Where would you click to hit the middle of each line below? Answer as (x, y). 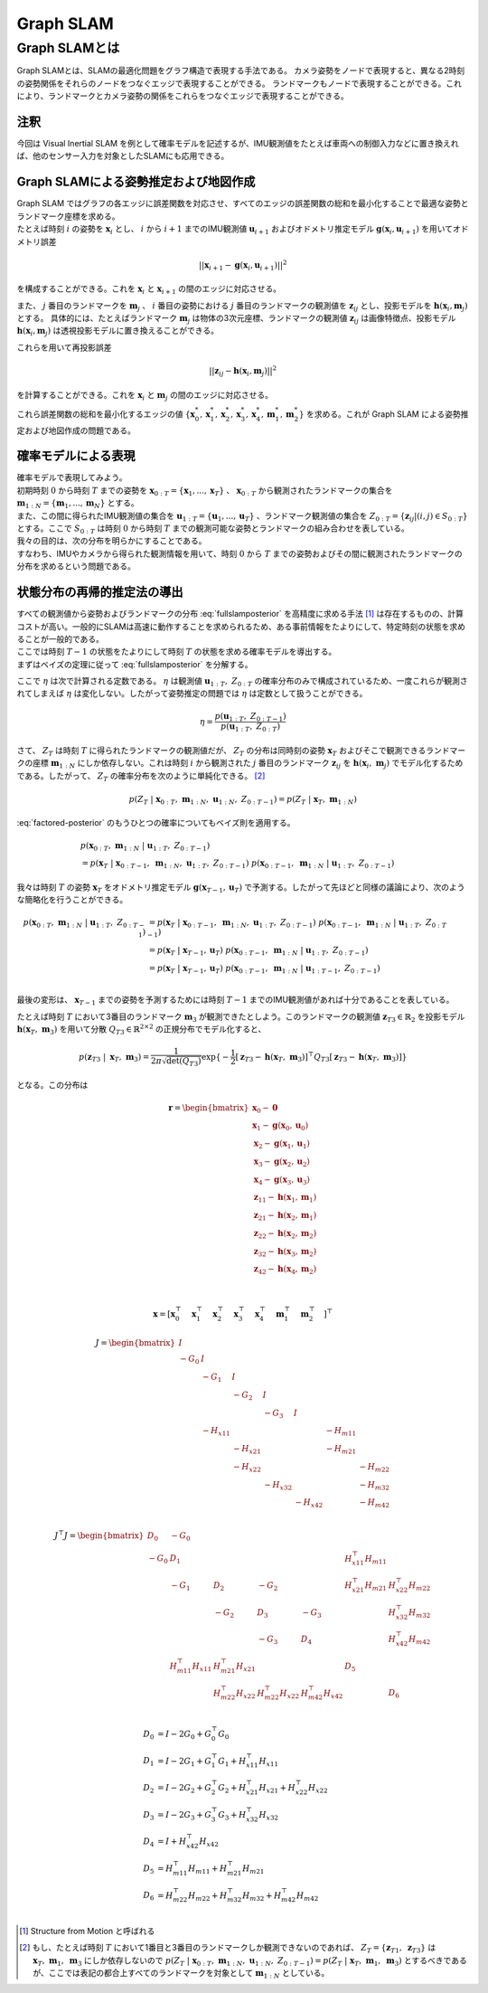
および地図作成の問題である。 (80, 430)
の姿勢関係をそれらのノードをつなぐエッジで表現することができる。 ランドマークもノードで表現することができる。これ (239, 83)
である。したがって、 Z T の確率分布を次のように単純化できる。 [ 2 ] (141, 776)
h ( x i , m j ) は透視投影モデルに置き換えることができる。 (118, 332)
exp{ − (215, 1057)
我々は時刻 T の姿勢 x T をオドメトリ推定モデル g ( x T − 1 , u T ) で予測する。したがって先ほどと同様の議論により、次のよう (241, 888)
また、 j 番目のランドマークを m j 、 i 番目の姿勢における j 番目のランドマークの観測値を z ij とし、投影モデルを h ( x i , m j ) (242, 306)
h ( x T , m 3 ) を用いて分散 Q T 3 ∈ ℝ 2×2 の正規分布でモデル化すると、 (141, 1030)
